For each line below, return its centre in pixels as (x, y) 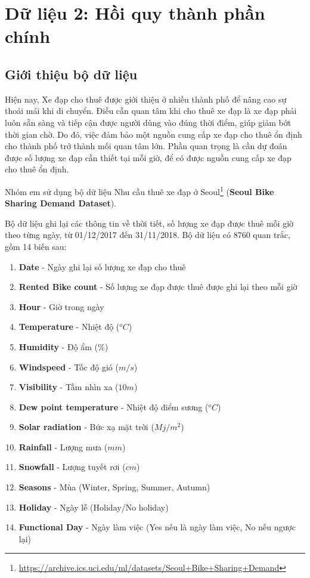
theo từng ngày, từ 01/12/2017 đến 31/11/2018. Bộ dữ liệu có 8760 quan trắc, (148, 235)
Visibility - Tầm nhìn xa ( (69, 387)
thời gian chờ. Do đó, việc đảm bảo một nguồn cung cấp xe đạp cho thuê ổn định (154, 134)
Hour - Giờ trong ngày (61, 306)
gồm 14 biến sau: (36, 246)
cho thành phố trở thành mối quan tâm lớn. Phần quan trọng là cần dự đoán (146, 146)
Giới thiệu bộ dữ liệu (71, 74)
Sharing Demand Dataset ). (61, 203)
